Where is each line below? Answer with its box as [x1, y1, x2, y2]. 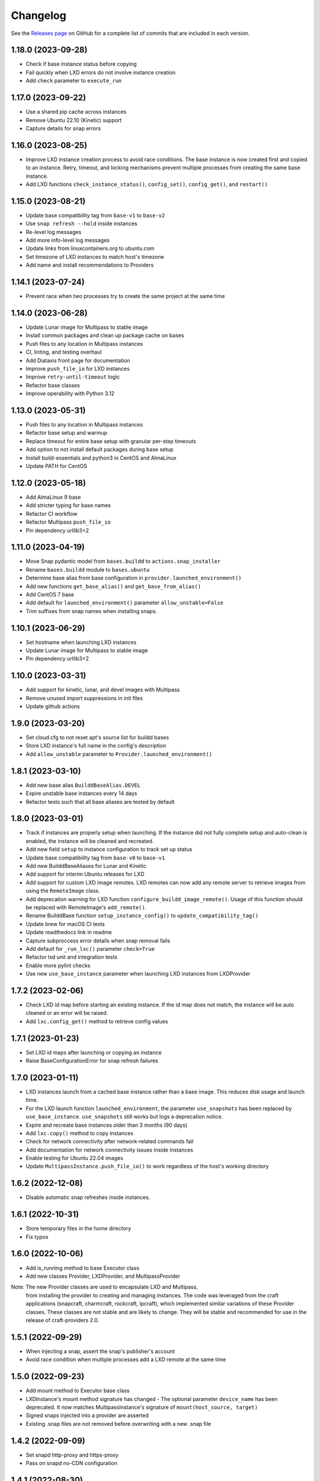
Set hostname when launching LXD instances [25, 639, 137, 646]
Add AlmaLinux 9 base [25, 493, 81, 501]
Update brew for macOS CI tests [25, 920, 105, 927]
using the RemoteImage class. [25, 887, 100, 895]
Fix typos [25, 1233, 49, 1240]
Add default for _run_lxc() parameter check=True [25, 945, 155, 952]
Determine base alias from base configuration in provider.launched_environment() [25, 575, 242, 582]
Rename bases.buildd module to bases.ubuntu [25, 566, 150, 573]
